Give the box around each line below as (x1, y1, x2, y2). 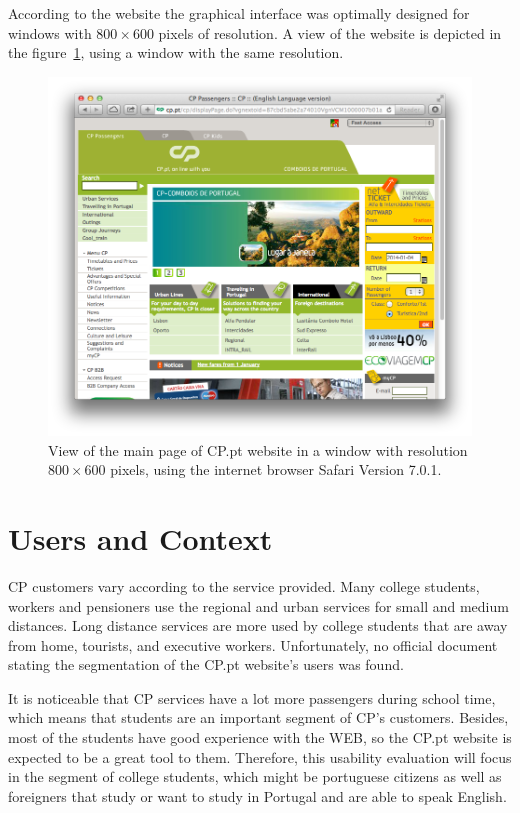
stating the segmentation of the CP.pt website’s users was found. (8, 654, 404, 675)
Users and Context (8, 517, 273, 558)
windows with (8, 22, 92, 43)
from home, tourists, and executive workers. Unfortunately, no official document (8, 634, 498, 655)
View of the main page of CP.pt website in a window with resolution (48, 439, 468, 460)
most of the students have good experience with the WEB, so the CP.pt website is (8, 727, 512, 748)
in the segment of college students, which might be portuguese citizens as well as (8, 766, 502, 787)
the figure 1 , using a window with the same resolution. (8, 42, 344, 63)
